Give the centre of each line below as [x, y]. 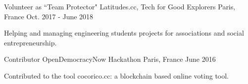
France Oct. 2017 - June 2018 [49, 16]
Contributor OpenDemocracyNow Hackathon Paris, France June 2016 [110, 59]
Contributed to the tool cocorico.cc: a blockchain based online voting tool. [117, 75]
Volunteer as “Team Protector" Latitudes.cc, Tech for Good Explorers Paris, [120, 6]
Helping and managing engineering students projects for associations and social [124, 33]
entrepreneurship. [30, 42]
